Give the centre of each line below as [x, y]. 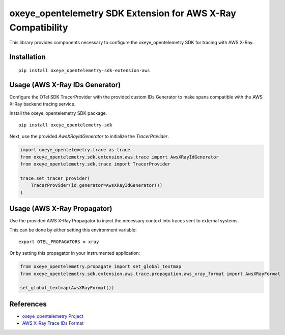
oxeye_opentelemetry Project [53, 316]
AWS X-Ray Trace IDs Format [53, 323]
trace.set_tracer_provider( [55, 178]
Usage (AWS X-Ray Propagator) [61, 208]
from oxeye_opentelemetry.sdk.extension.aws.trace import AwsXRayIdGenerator [119, 157]
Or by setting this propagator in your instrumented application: [75, 253]
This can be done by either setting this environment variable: [73, 230]
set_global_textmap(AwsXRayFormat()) [67, 288]
